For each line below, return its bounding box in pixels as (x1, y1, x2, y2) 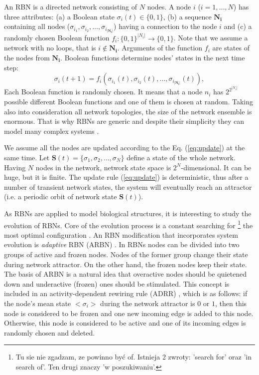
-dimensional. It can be (181, 162, 252, 172)
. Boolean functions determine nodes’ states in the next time (60, 52, 245, 62)
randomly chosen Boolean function (4, 32, 110, 43)
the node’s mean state (4, 298, 71, 308)
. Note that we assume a (173, 32, 248, 43)
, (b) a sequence (163, 11, 212, 21)
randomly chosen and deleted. (4, 327, 95, 338)
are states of (212, 42, 250, 53)
